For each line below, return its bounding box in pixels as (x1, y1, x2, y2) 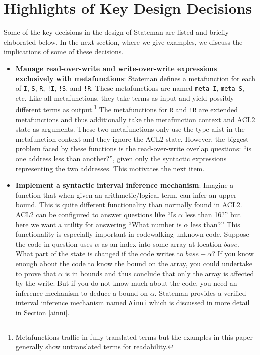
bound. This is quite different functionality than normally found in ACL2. (15, 199, 242, 210)
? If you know (212, 248, 254, 259)
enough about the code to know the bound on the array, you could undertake (15, 258, 252, 268)
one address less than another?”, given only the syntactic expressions (15, 153, 227, 164)
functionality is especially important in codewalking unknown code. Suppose (15, 229, 249, 239)
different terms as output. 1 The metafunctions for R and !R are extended (15, 103, 238, 114)
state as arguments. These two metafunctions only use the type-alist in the (15, 124, 245, 134)
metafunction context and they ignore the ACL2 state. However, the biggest (15, 133, 249, 144)
